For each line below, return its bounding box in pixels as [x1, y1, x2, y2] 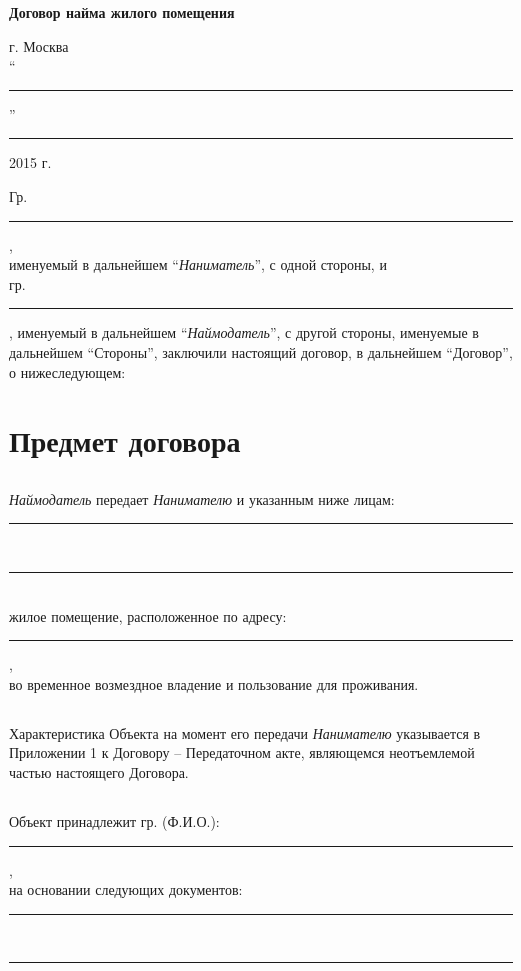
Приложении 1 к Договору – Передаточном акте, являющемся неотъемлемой [9, 742, 475, 763]
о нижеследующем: [9, 361, 126, 382]
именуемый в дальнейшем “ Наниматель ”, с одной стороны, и [9, 254, 387, 275]
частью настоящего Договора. [9, 762, 189, 783]
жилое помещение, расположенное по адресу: [9, 605, 287, 626]
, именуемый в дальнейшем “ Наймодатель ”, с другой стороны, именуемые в [9, 322, 479, 343]
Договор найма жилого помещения [9, 2, 235, 22]
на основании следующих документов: [9, 879, 243, 900]
